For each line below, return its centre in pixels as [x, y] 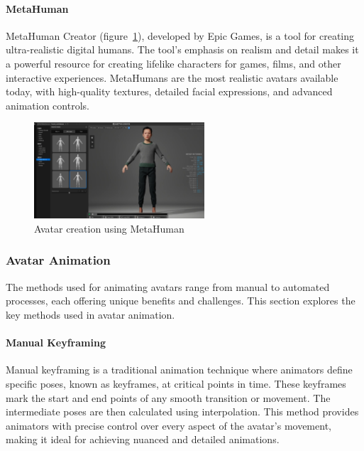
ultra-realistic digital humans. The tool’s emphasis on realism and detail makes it [182, 49]
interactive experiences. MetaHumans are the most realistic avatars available [172, 77]
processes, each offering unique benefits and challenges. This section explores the [181, 301]
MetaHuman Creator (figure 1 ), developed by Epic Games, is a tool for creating [180, 35]
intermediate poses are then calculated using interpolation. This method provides [182, 412]
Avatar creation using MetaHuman [109, 228]
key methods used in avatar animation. [90, 314]
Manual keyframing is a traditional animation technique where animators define [179, 370]
